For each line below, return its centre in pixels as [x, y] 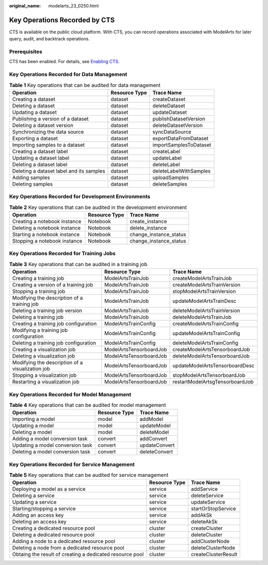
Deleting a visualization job [44, 356]
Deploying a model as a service [49, 489]
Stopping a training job [39, 291]
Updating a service [34, 502]
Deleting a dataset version [43, 125]
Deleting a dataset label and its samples [59, 171]
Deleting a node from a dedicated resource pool [68, 548]
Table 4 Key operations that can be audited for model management [88, 405]
